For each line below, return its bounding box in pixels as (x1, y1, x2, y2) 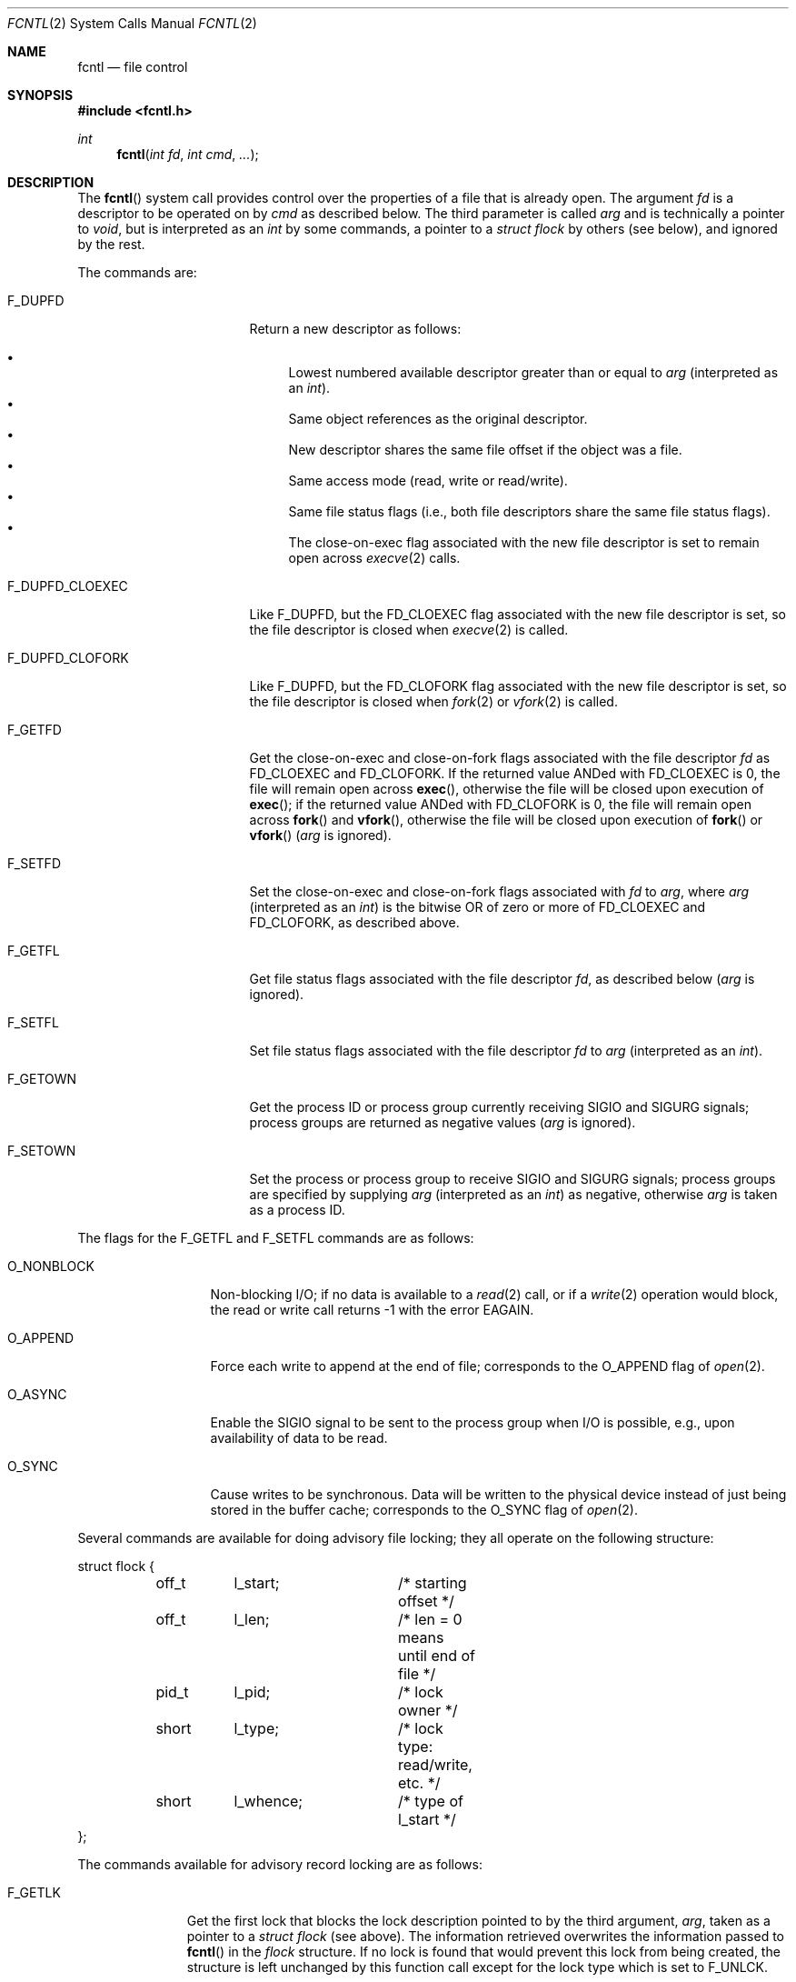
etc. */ (397, 1774, 441, 1792)
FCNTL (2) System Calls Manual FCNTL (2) (7, 15, 257, 31)
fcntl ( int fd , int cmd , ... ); (116, 146, 259, 162)
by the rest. (77, 236, 145, 252)
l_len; (234, 1610, 270, 1628)
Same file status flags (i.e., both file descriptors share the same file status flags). (288, 504, 771, 519)
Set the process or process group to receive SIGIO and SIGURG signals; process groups (249, 1171, 776, 1186)
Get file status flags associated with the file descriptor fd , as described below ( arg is (249, 971, 755, 986)
